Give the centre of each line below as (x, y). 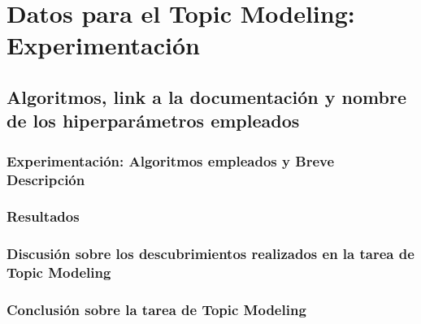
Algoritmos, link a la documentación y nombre (206, 96)
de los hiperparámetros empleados (153, 121)
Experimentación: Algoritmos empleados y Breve (171, 160)
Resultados (43, 216)
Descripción (46, 179)
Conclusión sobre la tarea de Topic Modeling (156, 310)
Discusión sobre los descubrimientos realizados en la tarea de (210, 254)
